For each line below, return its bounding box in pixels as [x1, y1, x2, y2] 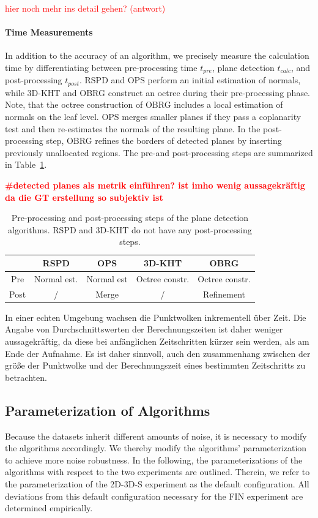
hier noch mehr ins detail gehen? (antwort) [5, 2, 166, 14]
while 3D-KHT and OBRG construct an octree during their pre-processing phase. [5, 86, 310, 99]
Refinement [202, 287, 246, 300]
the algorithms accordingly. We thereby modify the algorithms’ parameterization [5, 441, 307, 454]
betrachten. [5, 370, 47, 383]
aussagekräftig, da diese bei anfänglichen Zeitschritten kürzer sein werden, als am [5, 334, 309, 347]
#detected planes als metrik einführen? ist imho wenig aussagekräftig [5, 179, 305, 192]
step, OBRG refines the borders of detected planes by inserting [46, 134, 282, 147]
